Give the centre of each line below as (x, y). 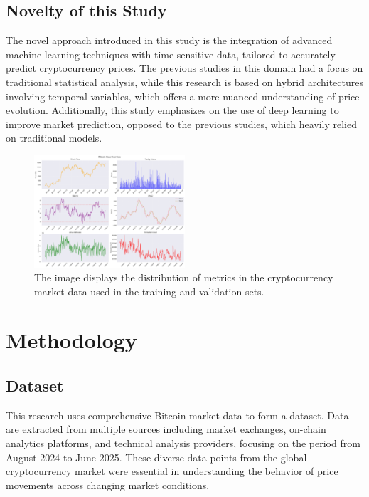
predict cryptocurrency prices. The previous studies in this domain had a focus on (184, 68)
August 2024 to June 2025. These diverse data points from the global (156, 457)
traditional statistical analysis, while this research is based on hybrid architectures (184, 82)
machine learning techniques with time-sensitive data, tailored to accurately (171, 54)
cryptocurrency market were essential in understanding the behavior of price (172, 471)
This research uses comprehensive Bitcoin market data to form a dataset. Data (177, 415)
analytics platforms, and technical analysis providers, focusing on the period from (183, 443)
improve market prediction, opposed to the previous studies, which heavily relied (182, 124)
